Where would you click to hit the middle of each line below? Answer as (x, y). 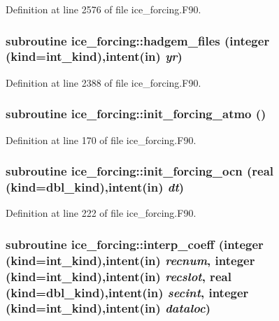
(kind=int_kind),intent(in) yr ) (94, 56)
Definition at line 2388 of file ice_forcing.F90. (103, 82)
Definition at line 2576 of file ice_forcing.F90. (103, 9)
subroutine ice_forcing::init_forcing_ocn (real (140, 171)
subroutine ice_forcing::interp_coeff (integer (135, 244)
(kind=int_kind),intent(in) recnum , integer (130, 260)
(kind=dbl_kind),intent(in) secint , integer (127, 292)
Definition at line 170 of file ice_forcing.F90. (101, 140)
